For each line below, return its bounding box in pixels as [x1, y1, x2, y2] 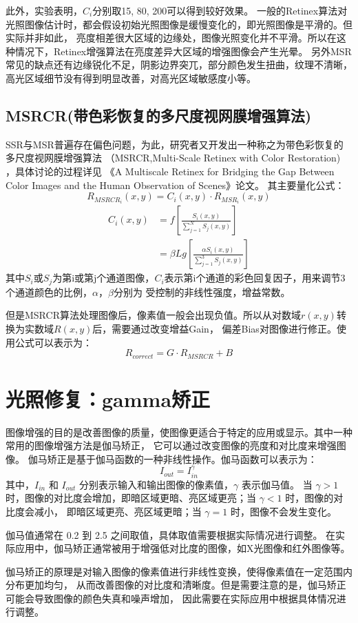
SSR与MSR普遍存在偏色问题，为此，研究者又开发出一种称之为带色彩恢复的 [6, 137, 344, 151]
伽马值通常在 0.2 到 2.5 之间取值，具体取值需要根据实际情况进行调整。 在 [6, 527, 336, 542]
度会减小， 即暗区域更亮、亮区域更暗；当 [14, 504, 202, 518]
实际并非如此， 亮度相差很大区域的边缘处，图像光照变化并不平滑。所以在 [6, 30, 337, 45]
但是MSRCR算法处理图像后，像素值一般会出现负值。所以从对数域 [6, 308, 301, 322]
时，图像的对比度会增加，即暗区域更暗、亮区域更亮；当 [6, 491, 256, 505]
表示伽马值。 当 [242, 477, 313, 491]
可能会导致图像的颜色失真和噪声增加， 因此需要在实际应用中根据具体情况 [6, 591, 337, 605]
